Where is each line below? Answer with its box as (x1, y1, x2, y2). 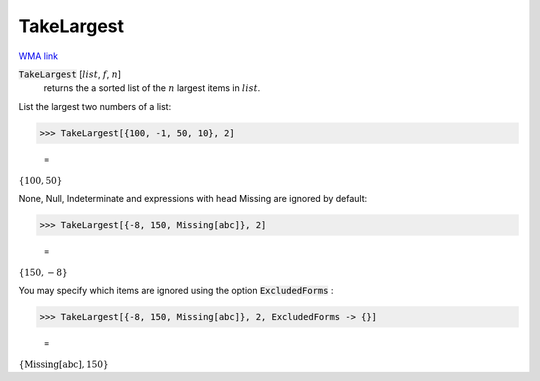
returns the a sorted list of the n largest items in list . (43, 82, 261, 94)
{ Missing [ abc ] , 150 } (18, 358, 109, 370)
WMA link (18, 50, 59, 62)
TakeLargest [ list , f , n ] (18, 68, 122, 80)
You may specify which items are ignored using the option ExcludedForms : (18, 284, 334, 296)
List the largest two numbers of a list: (18, 100, 172, 112)
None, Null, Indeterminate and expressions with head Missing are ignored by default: (18, 192, 368, 204)
